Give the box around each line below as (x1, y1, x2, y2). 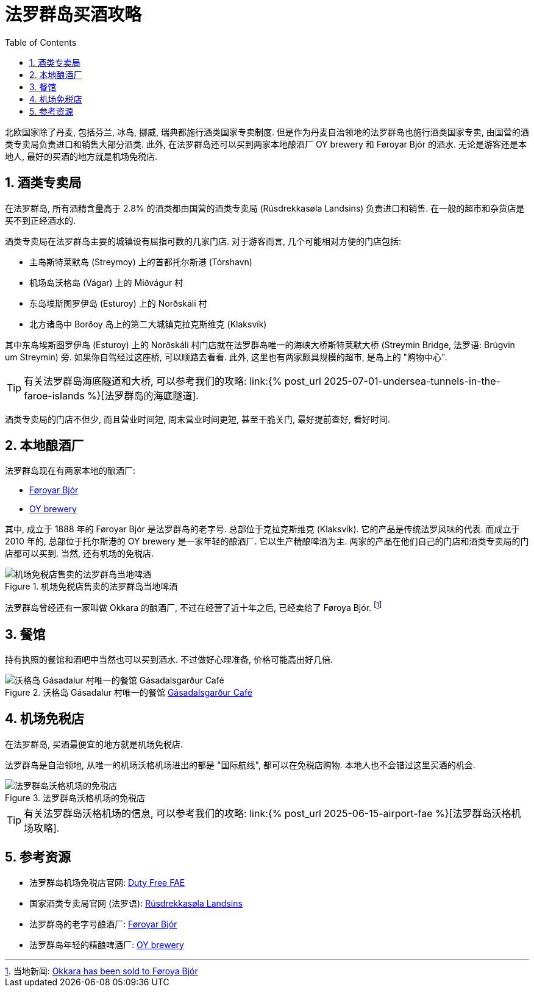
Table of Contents (5, 37, 77, 48)
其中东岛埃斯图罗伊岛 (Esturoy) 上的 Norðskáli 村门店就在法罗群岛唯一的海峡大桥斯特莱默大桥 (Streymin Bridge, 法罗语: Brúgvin (5, 339, 515, 350)
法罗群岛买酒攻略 (5, 4, 142, 25)
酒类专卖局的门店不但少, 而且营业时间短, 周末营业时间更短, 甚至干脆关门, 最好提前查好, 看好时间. (5, 413, 390, 424)
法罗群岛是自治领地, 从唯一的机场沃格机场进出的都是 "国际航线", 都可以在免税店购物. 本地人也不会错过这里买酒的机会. (5, 759, 475, 770)
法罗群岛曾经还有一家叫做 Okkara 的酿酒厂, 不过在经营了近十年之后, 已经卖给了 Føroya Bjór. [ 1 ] (5, 601, 382, 613)
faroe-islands (24, 389, 85, 402)
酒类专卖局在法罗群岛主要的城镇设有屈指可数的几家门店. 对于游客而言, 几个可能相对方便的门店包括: (5, 235, 401, 246)
